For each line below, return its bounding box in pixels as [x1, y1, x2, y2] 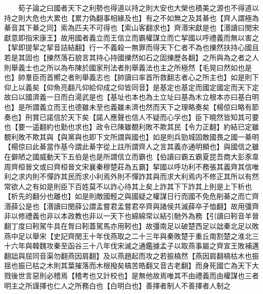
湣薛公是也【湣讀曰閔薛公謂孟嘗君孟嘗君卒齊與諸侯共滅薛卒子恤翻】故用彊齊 [4, 200, 259, 211]
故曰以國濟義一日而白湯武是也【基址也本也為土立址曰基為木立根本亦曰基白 [4, 92, 252, 102]
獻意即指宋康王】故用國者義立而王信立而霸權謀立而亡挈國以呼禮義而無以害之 [4, 32, 259, 43]
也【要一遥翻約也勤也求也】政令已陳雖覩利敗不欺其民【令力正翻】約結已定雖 [4, 121, 259, 132]
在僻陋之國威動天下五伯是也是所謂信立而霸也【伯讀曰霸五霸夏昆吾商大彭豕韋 [4, 151, 259, 161]
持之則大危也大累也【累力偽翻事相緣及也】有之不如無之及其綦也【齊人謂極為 [4, 12, 259, 23]
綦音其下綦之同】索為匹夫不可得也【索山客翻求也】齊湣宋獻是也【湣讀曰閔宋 [4, 22, 259, 33]
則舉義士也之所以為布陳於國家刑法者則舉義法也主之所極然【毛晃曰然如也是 [4, 62, 252, 72]
